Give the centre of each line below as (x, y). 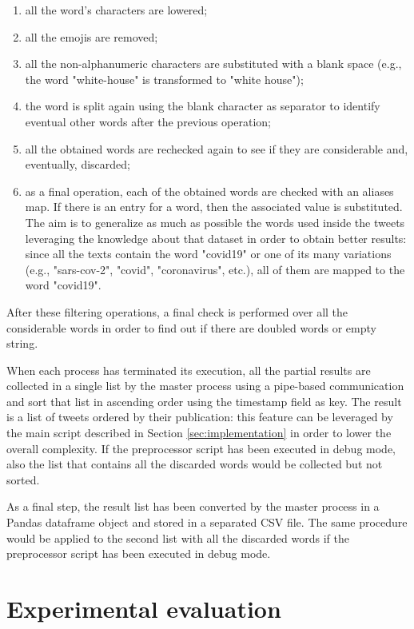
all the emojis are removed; (92, 36)
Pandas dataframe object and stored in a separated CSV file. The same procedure (207, 522)
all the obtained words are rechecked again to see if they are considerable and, (217, 148)
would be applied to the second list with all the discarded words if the (178, 537)
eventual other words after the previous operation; (148, 121)
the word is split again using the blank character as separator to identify (203, 106)
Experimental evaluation (144, 608)
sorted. (23, 479)
